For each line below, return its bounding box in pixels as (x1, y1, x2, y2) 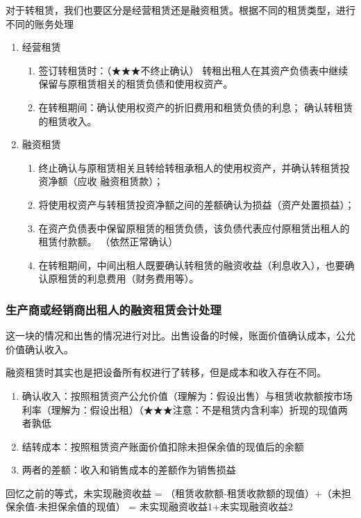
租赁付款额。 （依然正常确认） (38, 234, 178, 249)
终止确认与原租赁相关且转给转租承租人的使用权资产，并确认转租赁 (38, 160, 340, 175)
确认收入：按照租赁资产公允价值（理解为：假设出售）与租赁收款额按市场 (22, 388, 353, 403)
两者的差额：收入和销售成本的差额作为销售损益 (22, 462, 236, 477)
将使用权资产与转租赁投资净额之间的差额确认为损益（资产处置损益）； (38, 197, 355, 211)
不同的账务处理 (6, 16, 74, 31)
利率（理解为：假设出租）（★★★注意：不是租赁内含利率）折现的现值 (22, 402, 338, 416)
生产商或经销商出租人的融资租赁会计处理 (6, 300, 221, 318)
